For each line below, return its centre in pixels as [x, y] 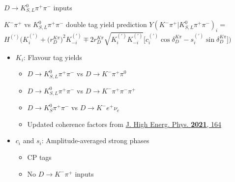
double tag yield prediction [106, 24]
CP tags [39, 157]
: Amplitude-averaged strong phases [95, 140]
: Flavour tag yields [53, 57]
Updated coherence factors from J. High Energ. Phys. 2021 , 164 [124, 124]
